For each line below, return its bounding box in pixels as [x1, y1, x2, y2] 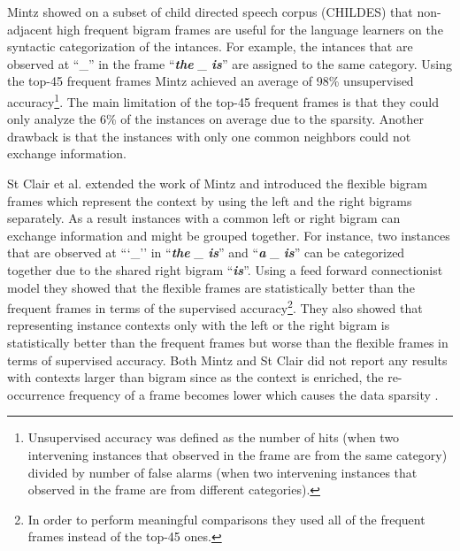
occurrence [7, 385, 65, 403]
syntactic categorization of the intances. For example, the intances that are [7, 37, 413, 56]
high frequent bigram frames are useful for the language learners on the [56, 19, 443, 38]
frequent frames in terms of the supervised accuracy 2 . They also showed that [7, 296, 423, 317]
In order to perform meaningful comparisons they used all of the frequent [27, 509, 425, 528]
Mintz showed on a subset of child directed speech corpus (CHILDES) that [7, 3, 413, 20]
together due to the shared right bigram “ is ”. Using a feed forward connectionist [7, 260, 443, 279]
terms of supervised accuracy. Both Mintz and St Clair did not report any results [7, 350, 448, 369]
